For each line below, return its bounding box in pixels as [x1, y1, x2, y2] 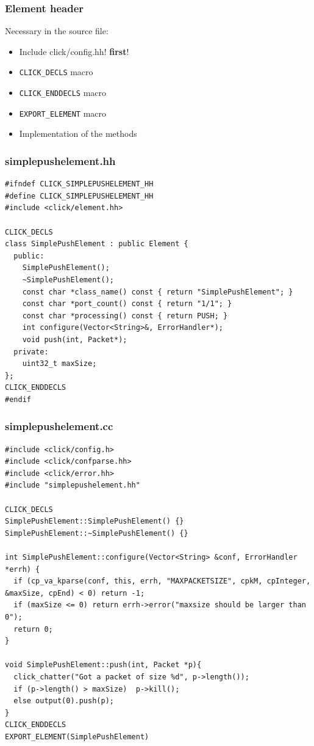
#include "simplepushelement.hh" [5, 481, 140, 490]
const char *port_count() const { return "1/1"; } [22, 299, 232, 309]
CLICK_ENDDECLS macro [19, 86, 107, 99]
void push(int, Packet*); [22, 335, 127, 344]
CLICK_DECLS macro [19, 65, 93, 78]
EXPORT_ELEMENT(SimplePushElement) [5, 732, 149, 741]
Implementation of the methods [19, 127, 137, 140]
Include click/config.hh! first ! [19, 45, 129, 57]
